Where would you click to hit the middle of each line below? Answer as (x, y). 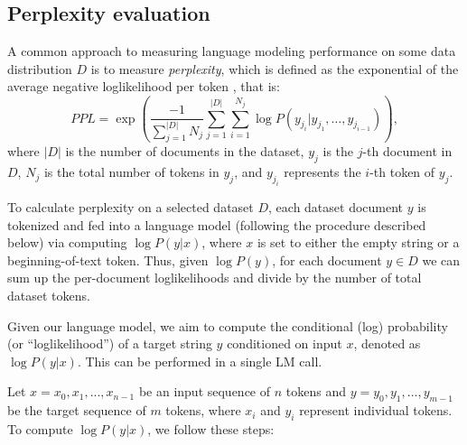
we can (441, 260)
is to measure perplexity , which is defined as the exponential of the (275, 68)
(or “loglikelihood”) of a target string (110, 343)
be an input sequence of (205, 391)
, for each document (327, 260)
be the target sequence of (77, 410)
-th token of (402, 172)
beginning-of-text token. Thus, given (108, 260)
